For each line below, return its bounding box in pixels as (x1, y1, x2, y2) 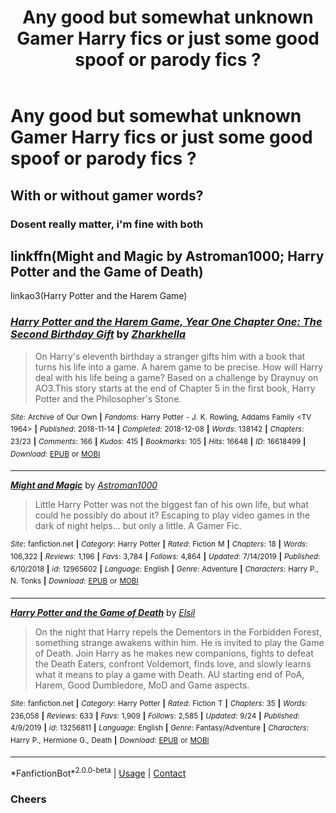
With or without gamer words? (10, 187, 204, 204)
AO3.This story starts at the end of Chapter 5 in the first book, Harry (34, 382, 316, 394)
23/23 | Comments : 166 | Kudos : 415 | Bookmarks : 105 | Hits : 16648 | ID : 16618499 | (10, 436, 307, 446)
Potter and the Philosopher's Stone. (34, 392, 182, 405)
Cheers (10, 792, 47, 806)
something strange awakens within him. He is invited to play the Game (34, 636, 325, 648)
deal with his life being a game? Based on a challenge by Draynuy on (34, 371, 319, 383)
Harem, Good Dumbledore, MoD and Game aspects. (34, 679, 250, 691)
